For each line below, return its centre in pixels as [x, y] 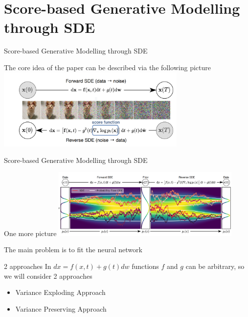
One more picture [30, 233]
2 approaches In [28, 266]
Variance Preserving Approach [61, 308]
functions [145, 266]
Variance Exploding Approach [60, 292]
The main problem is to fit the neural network [73, 250]
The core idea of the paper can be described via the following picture [107, 67]
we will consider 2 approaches [48, 276]
